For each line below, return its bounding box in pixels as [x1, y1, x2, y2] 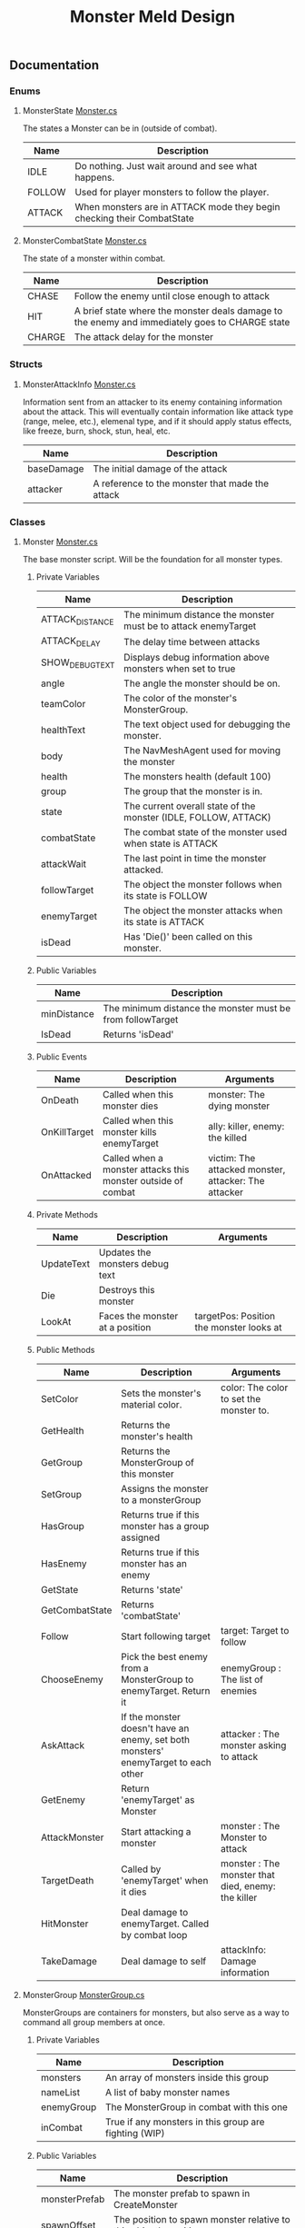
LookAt [40, 1316, 72, 1328]
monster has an [121, 1557, 188, 1570]
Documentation [9, 57, 100, 74]
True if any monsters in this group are [105, 2115, 265, 2128]
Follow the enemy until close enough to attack [74, 290, 271, 303]
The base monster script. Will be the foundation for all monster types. [22, 554, 283, 565]
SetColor [40, 1393, 79, 1406]
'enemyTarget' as [121, 1794, 195, 1806]
